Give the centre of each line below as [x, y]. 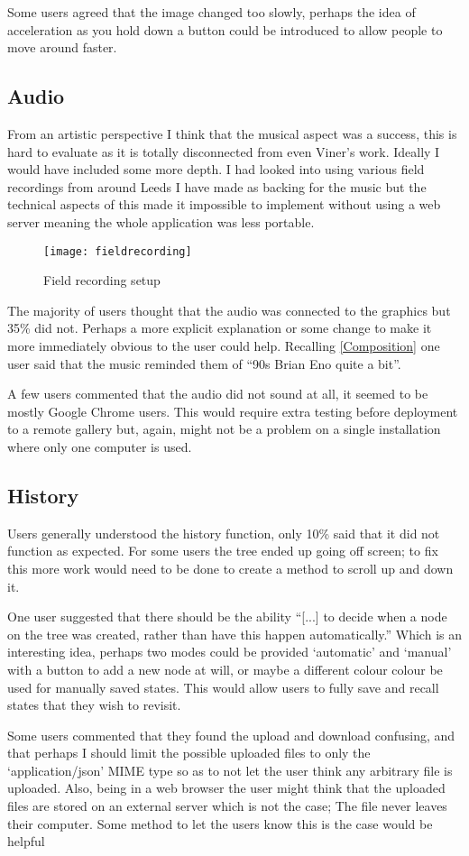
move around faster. [62, 47]
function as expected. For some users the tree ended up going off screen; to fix [223, 551]
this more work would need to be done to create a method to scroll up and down [230, 568]
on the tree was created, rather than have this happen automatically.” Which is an [234, 634]
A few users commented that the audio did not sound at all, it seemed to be [218, 394]
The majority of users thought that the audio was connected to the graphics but [229, 310]
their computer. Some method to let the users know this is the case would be [220, 823]
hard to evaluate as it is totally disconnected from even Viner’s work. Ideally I [224, 151]
